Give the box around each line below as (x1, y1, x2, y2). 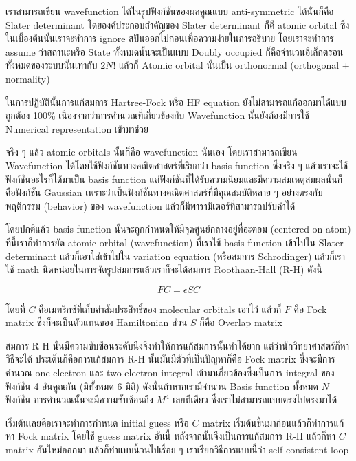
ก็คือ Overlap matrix (199, 315, 282, 330)
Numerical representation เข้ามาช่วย (5, 121, 148, 136)
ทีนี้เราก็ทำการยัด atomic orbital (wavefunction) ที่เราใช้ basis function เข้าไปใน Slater (5, 235, 344, 249)
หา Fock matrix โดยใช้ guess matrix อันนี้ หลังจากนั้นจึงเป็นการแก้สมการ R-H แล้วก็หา (5, 429, 335, 443)
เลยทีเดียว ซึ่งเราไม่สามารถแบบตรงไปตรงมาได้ (173, 392, 337, 407)
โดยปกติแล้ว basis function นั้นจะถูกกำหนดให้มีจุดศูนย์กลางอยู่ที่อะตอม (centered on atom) (5, 222, 351, 236)
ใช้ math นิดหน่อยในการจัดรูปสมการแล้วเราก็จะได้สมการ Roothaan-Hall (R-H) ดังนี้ (5, 262, 322, 277)
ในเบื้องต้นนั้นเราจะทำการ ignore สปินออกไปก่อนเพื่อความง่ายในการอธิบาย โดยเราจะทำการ (5, 31, 334, 45)
